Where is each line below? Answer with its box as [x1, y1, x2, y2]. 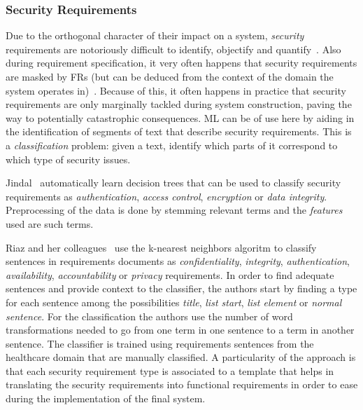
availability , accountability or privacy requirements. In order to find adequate [6, 267, 334, 282]
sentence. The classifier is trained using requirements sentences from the [6, 336, 314, 350]
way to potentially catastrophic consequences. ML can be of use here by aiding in [6, 110, 355, 125]
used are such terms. [6, 216, 94, 231]
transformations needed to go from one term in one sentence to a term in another [6, 322, 355, 337]
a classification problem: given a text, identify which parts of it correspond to [6, 137, 338, 152]
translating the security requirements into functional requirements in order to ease [6, 377, 358, 392]
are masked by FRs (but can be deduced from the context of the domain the [6, 69, 334, 83]
